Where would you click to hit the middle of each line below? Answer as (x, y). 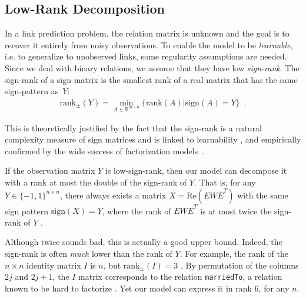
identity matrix (54, 265)
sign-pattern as (32, 91)
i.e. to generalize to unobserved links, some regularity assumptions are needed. (146, 56)
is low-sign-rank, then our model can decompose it (196, 170)
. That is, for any (225, 182)
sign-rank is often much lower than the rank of (89, 254)
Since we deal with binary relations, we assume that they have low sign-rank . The (152, 67)
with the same (263, 195)
